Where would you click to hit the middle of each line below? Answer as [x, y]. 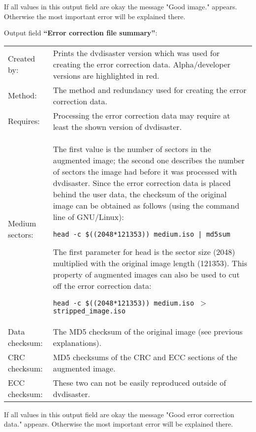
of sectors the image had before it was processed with [145, 171]
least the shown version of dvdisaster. [117, 126]
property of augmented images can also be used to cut [146, 274]
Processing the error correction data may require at [142, 115]
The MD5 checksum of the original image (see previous [148, 331]
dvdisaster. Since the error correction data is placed [142, 183]
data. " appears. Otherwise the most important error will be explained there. [119, 424]
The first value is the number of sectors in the [132, 149]
